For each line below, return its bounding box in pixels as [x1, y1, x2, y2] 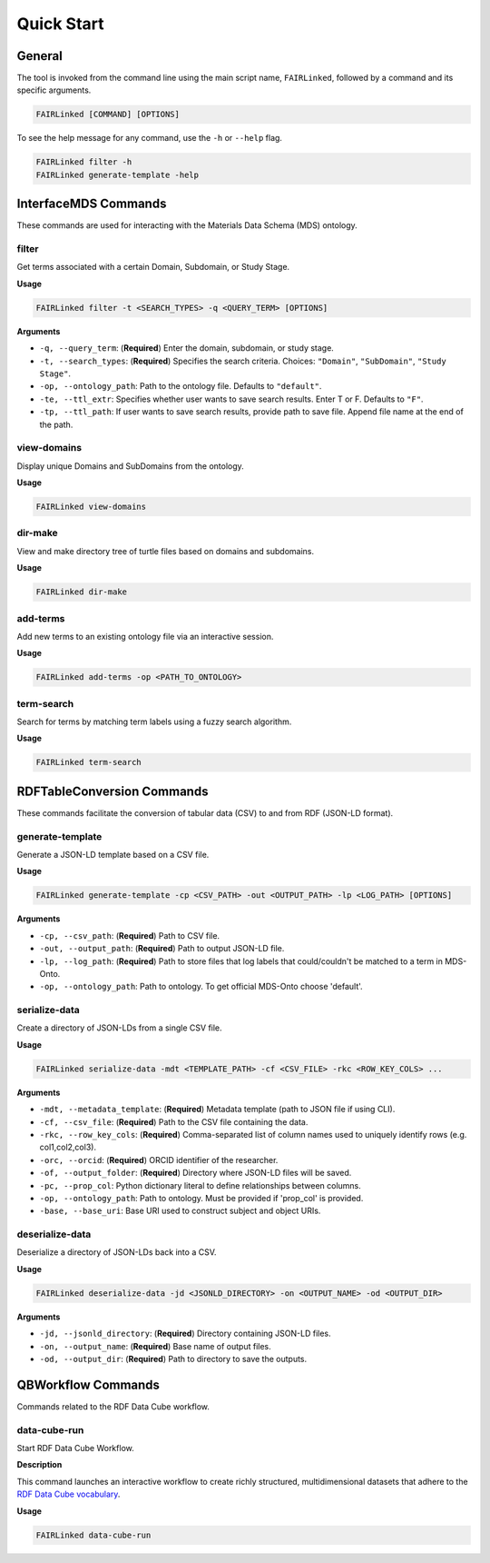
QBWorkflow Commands [16, 1377, 161, 1392]
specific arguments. [16, 85, 92, 95]
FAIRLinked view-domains [35, 502, 147, 513]
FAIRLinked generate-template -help [35, 169, 200, 180]
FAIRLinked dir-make [35, 587, 127, 597]
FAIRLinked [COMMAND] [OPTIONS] [35, 109, 181, 120]
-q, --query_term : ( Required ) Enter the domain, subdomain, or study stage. [39, 343, 335, 353]
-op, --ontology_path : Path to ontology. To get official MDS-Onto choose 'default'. [39, 981, 363, 992]
